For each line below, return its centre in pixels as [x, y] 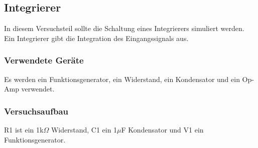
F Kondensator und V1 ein [162, 130]
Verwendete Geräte [44, 60]
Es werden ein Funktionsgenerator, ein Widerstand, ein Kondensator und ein [122, 79]
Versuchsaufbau [36, 111]
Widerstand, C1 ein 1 [84, 130]
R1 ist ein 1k [24, 130]
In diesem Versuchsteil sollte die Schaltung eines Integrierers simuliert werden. [124, 28]
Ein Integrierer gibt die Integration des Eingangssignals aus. [96, 38]
